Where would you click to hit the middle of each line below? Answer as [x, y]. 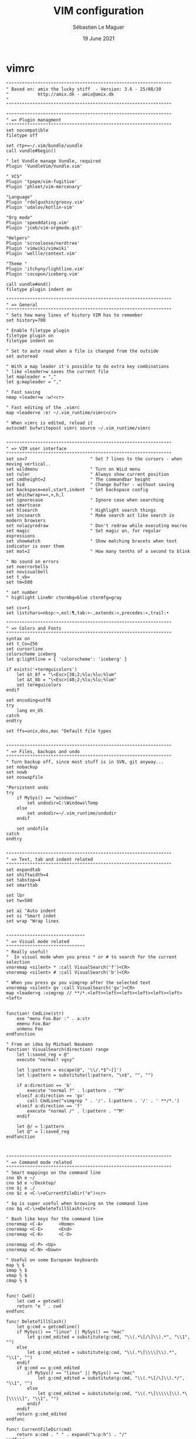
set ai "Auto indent [31, 911]
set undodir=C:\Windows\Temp [63, 803]
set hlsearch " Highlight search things [81, 510]
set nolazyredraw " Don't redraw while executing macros [97, 526]
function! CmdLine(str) [35, 1014]
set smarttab [22, 885]
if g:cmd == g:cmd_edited [48, 1368]
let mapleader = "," [31, 377]
